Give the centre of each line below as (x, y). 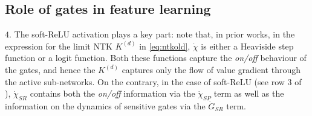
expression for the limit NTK (59, 46)
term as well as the (249, 93)
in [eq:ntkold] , (165, 46)
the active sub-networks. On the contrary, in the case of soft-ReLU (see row (145, 81)
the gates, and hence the (50, 69)
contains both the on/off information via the (112, 93)
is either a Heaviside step (247, 46)
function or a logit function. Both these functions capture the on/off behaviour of (156, 58)
